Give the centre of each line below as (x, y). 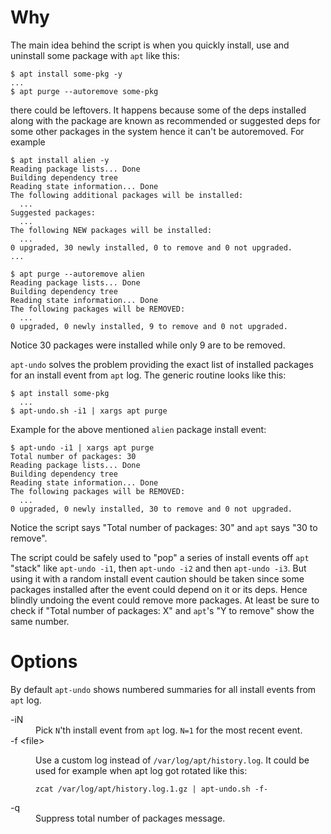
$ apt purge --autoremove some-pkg (84, 91)
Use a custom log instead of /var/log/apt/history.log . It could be (172, 760)
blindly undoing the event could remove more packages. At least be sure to (165, 600)
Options (44, 662)
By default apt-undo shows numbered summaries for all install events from (163, 689)
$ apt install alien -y (60, 160)
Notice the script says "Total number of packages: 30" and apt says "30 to (164, 527)
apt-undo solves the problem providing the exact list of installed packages (162, 364)
